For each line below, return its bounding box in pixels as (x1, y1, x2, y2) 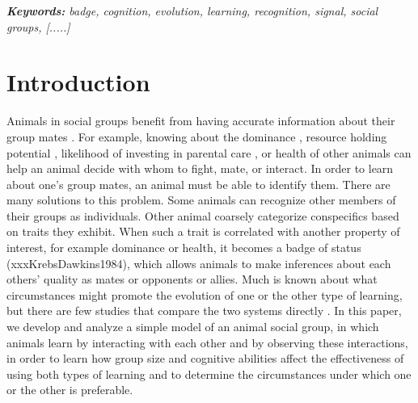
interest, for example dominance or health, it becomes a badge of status (6, 239, 361, 256)
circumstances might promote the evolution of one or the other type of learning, (6, 286, 403, 303)
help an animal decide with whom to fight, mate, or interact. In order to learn (6, 160, 394, 177)
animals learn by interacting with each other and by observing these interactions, (6, 334, 408, 351)
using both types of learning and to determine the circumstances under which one (6, 365, 412, 382)
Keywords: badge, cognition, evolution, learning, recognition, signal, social (6, 2, 378, 19)
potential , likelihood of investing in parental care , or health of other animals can (6, 144, 412, 161)
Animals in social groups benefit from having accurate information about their (6, 112, 395, 129)
